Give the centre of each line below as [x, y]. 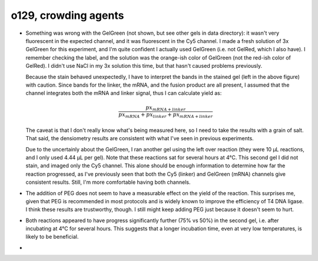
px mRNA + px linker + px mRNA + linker [166, 115]
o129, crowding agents [67, 15]
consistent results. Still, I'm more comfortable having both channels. [108, 182]
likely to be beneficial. [52, 237]
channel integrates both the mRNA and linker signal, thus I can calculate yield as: [124, 93]
